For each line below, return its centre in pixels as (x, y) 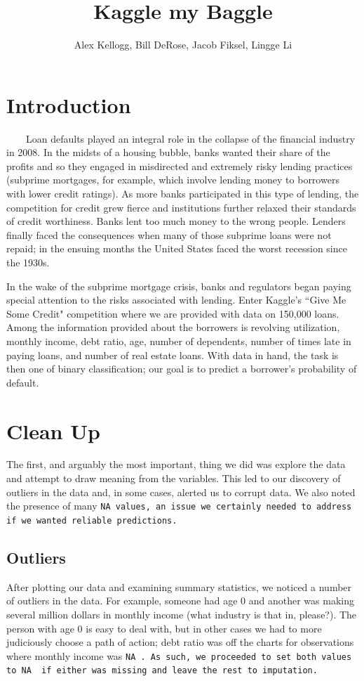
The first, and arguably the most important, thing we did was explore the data (176, 464)
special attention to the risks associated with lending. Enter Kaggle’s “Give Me (176, 300)
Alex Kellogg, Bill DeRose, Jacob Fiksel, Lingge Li (183, 45)
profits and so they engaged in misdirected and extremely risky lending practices (180, 166)
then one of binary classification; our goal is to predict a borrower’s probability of (182, 369)
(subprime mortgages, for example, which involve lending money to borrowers (173, 180)
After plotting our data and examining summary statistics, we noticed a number (179, 586)
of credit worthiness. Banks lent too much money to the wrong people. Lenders (176, 221)
